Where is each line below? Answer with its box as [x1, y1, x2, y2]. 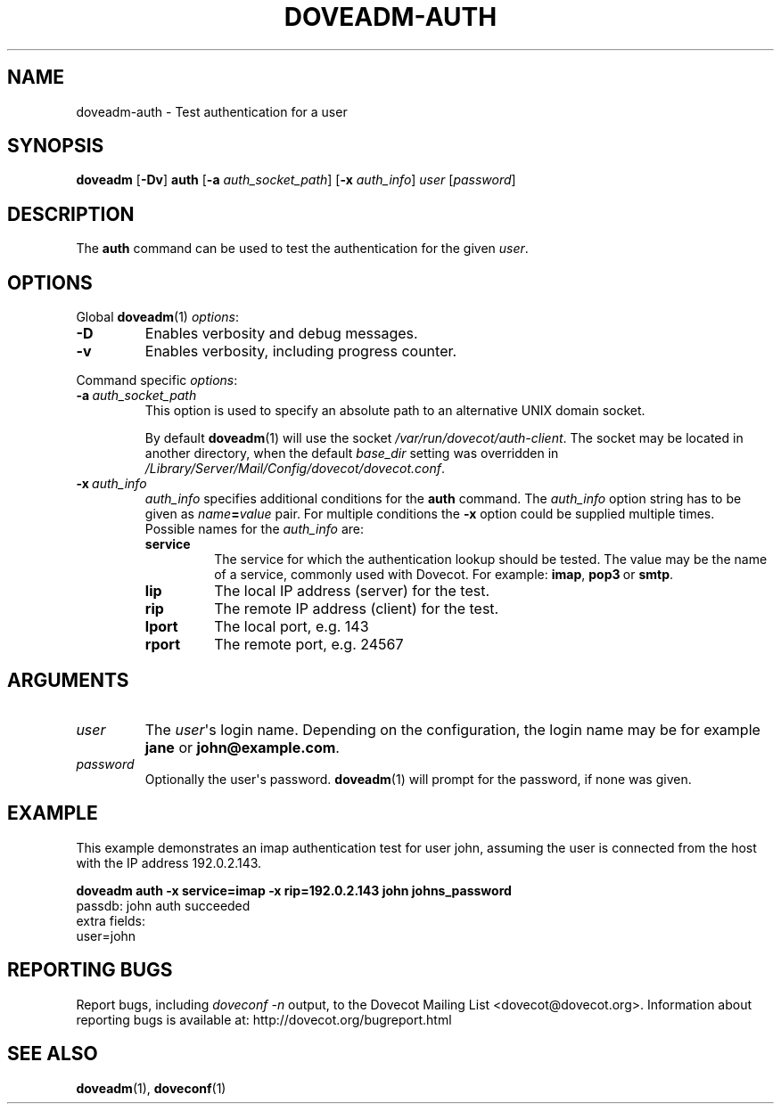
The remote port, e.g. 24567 [214, 635, 404, 654]
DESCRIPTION [7, 202, 135, 225]
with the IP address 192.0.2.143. [76, 854, 262, 870]
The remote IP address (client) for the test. [214, 600, 499, 618]
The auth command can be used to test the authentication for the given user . [76, 241, 529, 257]
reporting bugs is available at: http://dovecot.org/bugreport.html [76, 1011, 452, 1027]
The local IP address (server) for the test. [214, 582, 490, 600]
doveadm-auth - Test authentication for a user [76, 103, 348, 119]
